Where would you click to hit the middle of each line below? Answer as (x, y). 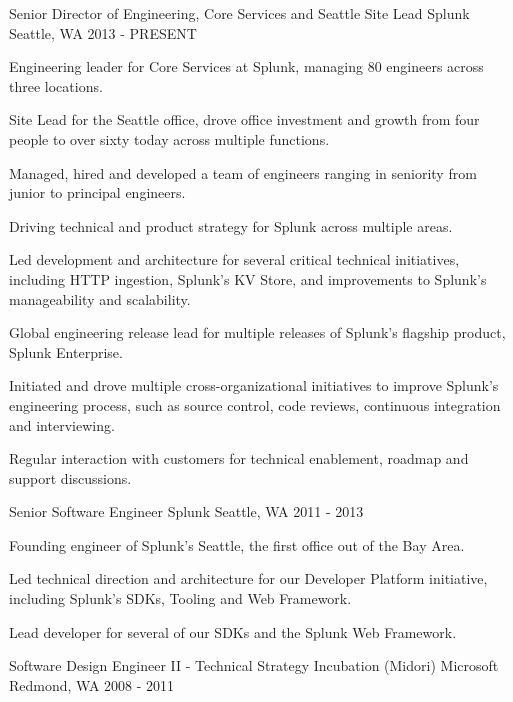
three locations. (56, 85)
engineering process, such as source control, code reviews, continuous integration (255, 404)
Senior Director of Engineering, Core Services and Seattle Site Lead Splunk (239, 13)
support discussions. (70, 477)
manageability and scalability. (100, 298)
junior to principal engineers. (97, 192)
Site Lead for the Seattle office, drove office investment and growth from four (244, 119)
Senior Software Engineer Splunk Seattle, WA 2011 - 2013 (186, 511)
